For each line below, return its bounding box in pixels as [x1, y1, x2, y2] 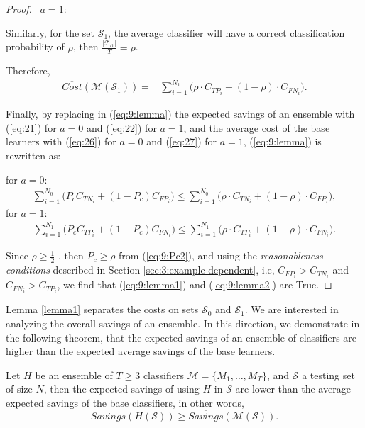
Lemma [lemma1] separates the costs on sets [6, 302, 199, 317]
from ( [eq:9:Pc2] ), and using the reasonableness [119, 248, 323, 263]
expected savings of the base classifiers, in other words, [6, 395, 244, 410]
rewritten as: [6, 148, 61, 163]
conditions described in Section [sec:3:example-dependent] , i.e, [6, 262, 275, 277]
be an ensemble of [35, 367, 113, 382]
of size [6, 381, 33, 396]
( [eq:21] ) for [6, 120, 57, 135]
